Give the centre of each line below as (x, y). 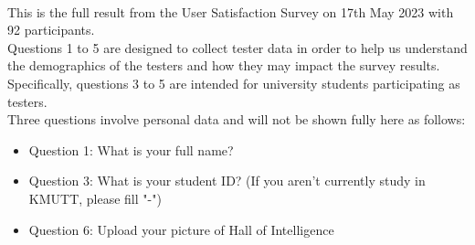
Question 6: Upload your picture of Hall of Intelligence (181, 229)
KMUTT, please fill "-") (95, 198)
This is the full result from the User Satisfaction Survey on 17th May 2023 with (231, 11)
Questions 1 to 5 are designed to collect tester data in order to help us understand (237, 47)
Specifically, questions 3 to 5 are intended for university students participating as (234, 83)
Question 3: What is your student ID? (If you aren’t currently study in (227, 181)
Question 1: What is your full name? (131, 149)
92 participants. (51, 30)
